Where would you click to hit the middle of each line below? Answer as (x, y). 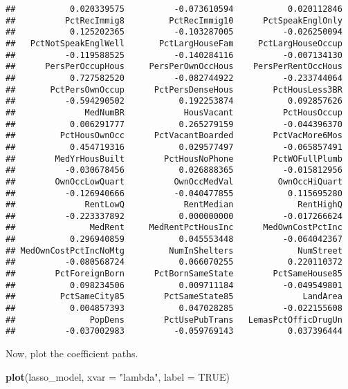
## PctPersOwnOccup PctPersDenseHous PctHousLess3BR (174, 89)
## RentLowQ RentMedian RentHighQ (174, 205)
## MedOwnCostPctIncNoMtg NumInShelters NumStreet (174, 250)
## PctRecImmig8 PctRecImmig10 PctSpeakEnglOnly (174, 20)
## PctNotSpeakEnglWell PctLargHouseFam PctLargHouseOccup (174, 43)
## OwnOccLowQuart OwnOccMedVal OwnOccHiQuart (174, 181)
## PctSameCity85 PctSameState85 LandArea (174, 297)
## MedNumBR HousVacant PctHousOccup (174, 112)
